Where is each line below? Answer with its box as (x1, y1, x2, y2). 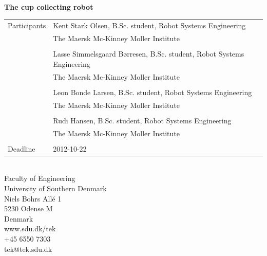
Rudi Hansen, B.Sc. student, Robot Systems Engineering (53, 115, 232, 125)
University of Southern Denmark (4, 182, 107, 193)
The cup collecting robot (4, 2, 93, 12)
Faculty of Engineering (4, 173, 75, 184)
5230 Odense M (4, 203, 53, 214)
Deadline (8, 143, 35, 154)
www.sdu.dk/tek (4, 223, 56, 234)
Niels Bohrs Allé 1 (4, 193, 62, 204)
